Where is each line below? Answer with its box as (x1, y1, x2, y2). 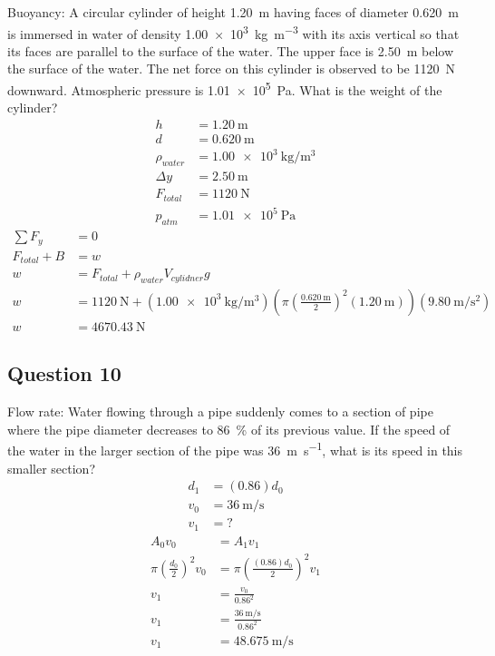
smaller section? (7, 458, 96, 477)
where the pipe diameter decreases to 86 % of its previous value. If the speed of (7, 419, 451, 438)
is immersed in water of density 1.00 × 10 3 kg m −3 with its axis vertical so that (7, 21, 460, 43)
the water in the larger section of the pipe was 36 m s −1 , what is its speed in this (7, 438, 463, 460)
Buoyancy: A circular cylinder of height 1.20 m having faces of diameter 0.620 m (7, 3, 459, 21)
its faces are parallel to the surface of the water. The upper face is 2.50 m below (7, 41, 453, 60)
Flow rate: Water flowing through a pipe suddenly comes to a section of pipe (7, 402, 433, 421)
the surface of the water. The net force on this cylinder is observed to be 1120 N (7, 59, 455, 78)
